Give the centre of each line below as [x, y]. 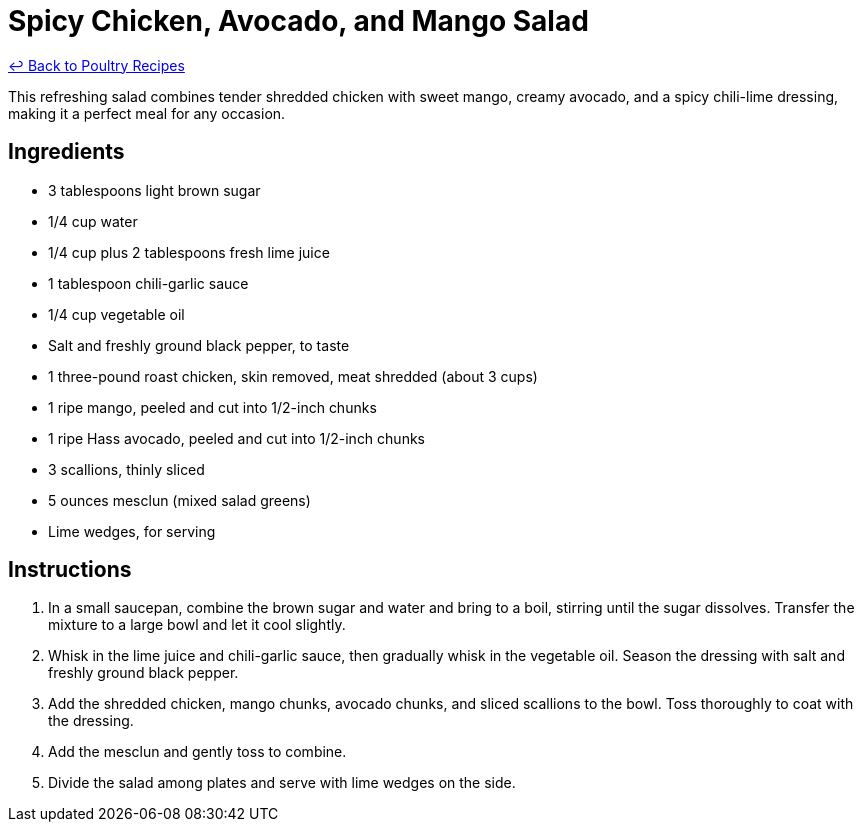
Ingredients [66, 152]
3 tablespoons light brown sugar [154, 190]
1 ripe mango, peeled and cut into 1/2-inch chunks [212, 407]
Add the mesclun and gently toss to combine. [197, 752]
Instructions [70, 570]
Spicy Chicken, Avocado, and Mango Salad [298, 21]
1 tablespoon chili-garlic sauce [148, 283]
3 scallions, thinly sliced [126, 469]
